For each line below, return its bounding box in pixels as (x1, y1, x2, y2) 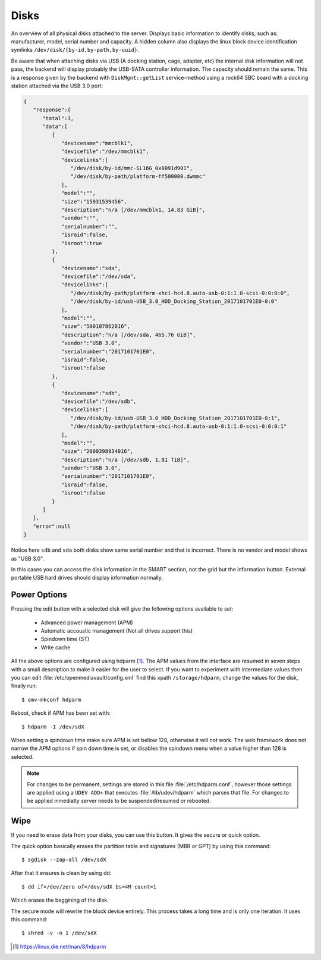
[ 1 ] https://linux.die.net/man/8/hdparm (12, 943, 106, 950)
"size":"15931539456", (61, 198, 127, 205)
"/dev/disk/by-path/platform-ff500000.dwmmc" (70, 173, 206, 180)
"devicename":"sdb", (61, 390, 121, 396)
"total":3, (42, 115, 74, 121)
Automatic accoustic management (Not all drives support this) (40, 627, 193, 634)
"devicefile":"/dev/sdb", (61, 398, 137, 405)
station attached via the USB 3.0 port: (11, 82, 103, 89)
